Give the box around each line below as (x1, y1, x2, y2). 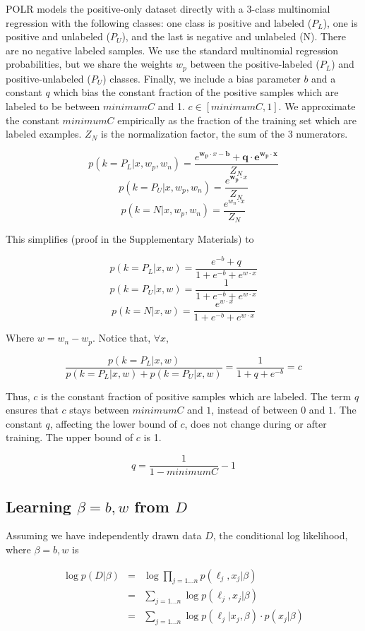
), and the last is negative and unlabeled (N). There (121, 29, 346, 44)
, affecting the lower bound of (49, 416, 177, 431)
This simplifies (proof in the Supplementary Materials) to (6, 232, 254, 246)
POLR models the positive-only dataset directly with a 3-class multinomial (6, 1, 330, 16)
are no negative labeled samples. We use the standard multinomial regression (6, 42, 339, 57)
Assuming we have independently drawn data (6, 528, 202, 543)
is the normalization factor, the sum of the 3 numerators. (100, 126, 348, 141)
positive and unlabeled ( (6, 29, 110, 44)
